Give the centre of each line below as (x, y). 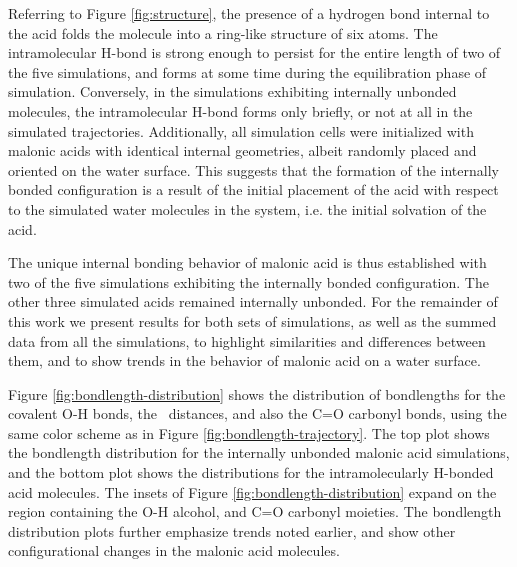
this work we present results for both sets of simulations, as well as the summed (252, 320)
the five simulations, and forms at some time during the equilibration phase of (247, 71)
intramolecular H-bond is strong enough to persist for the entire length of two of (254, 52)
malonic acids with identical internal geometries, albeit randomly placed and (242, 150)
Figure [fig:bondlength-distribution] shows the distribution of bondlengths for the (257, 393)
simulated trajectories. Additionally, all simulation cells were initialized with (241, 130)
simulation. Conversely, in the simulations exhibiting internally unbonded (232, 91)
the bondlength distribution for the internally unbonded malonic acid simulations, (259, 452)
